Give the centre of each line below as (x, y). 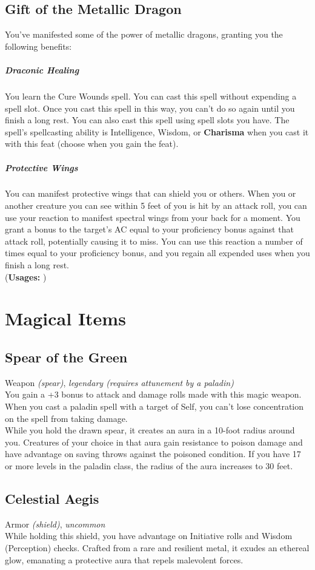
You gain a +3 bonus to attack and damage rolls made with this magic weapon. (153, 394)
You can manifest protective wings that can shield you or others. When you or (151, 193)
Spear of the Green (66, 357)
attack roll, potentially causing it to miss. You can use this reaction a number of (154, 241)
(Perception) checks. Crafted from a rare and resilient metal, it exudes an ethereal (157, 547)
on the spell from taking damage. (66, 418)
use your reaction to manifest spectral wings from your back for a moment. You (153, 217)
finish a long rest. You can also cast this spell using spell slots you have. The (147, 120)
